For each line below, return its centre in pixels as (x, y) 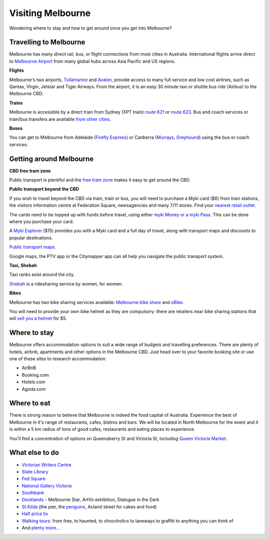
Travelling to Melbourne (47, 42)
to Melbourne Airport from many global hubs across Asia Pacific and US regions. (92, 61)
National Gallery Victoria (47, 485)
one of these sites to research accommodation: (58, 359)
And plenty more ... (41, 528)
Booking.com (35, 375)
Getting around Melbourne (51, 159)
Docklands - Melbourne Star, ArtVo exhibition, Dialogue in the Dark (90, 500)
